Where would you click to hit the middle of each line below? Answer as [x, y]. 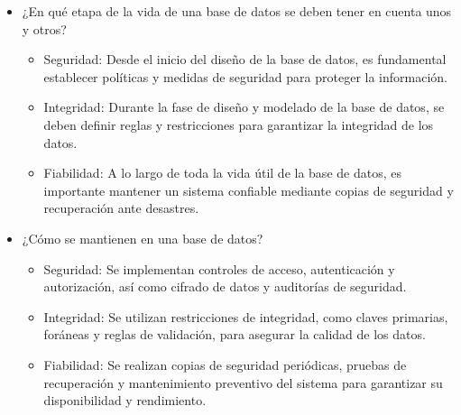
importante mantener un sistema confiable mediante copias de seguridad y [249, 190]
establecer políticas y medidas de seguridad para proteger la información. [245, 76]
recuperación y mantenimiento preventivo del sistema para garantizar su [243, 382]
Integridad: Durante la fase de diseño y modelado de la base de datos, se [244, 107]
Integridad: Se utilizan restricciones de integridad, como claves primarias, [246, 316]
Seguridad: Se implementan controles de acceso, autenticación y [219, 268]
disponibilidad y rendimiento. [125, 400]
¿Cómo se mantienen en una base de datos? [143, 238]
